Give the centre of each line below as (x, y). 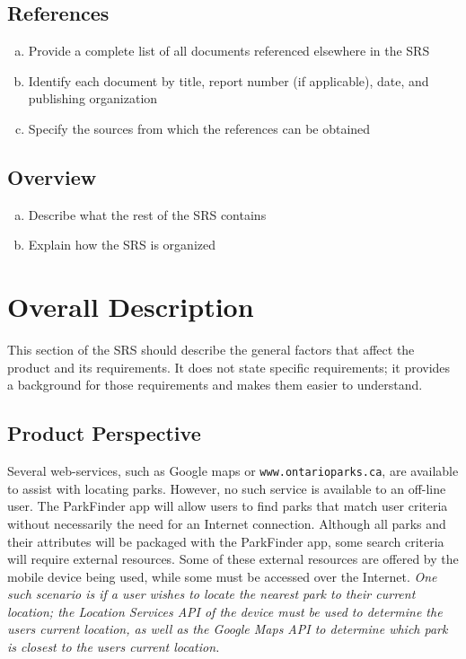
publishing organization (93, 98)
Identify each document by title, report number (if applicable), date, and (229, 80)
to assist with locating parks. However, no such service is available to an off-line (227, 488)
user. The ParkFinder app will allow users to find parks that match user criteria (228, 506)
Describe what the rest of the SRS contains (147, 214)
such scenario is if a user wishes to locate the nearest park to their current (211, 594)
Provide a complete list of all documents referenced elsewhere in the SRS (229, 51)
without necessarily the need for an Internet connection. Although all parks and (227, 523)
